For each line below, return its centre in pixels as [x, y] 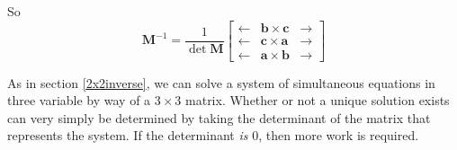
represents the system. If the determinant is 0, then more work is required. [213, 135]
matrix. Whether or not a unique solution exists [318, 100]
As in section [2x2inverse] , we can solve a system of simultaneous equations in [221, 82]
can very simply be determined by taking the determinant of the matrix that [219, 117]
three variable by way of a [79, 100]
